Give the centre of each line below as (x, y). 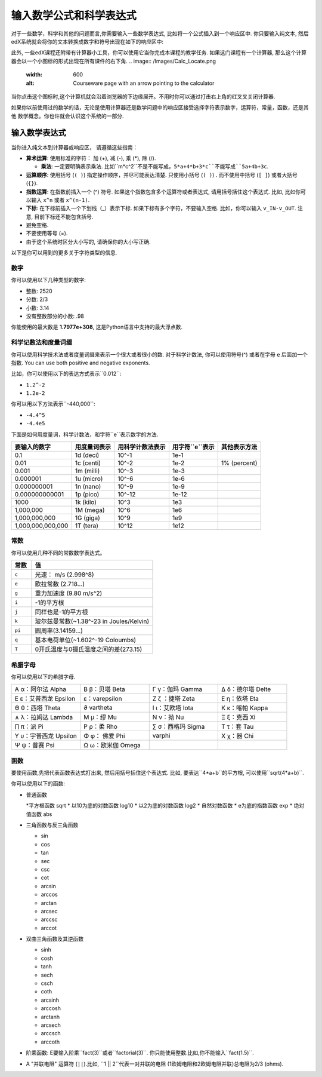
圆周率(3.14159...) (59, 631)
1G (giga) (88, 518)
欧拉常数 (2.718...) (60, 584)
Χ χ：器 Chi (237, 736)
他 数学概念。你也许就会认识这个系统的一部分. (67, 116)
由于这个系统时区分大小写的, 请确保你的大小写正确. (89, 241)
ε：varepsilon (103, 699)
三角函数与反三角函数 (52, 825)
